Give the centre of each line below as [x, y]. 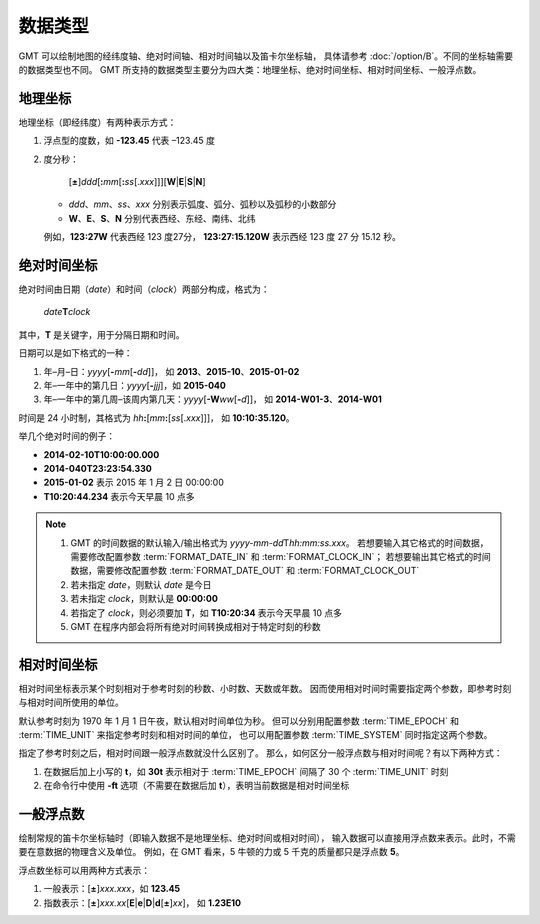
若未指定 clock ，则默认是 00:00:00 [144, 599]
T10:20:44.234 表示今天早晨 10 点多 [119, 496]
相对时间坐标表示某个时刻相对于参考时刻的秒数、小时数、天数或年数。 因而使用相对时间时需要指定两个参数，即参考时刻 [265, 688]
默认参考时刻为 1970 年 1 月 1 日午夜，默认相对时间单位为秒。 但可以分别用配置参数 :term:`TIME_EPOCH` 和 [239, 721]
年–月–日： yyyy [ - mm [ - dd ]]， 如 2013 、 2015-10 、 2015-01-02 [171, 371]
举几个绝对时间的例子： [66, 436]
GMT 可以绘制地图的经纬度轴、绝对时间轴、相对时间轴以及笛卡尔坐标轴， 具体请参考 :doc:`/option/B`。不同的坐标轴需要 [266, 56]
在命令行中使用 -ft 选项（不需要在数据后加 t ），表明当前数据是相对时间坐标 [196, 786]
